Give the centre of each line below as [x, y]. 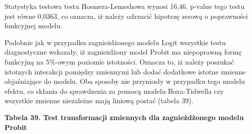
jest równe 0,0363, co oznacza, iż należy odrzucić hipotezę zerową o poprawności [126, 16]
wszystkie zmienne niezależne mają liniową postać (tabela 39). [99, 100]
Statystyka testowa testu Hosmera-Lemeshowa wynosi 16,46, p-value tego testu [125, 6]
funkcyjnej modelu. [33, 26]
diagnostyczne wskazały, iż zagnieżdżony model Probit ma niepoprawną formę [123, 52]
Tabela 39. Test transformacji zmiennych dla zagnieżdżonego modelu [124, 117]
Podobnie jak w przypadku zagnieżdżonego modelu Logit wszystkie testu [115, 42]
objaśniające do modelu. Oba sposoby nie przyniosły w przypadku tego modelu [125, 81]
